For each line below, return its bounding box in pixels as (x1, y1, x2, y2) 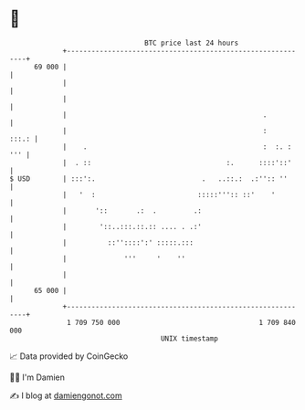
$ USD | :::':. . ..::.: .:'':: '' (9, 173, 288, 184)
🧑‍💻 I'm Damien (9, 372, 66, 383)
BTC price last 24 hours (144, 38, 239, 47)
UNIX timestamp (160, 333, 219, 343)
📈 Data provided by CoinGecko (9, 351, 129, 362)
